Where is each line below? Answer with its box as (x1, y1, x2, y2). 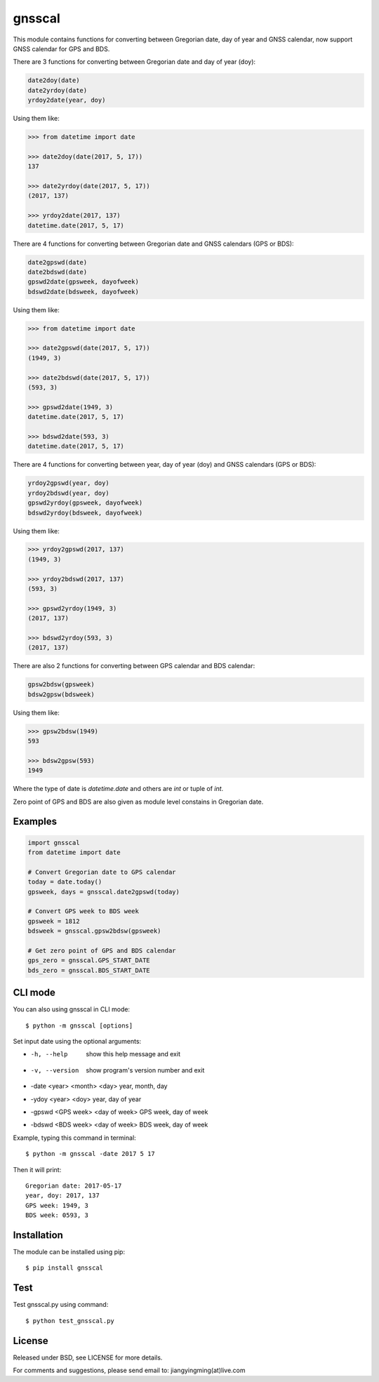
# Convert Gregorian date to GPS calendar (27, 868, 176, 876)
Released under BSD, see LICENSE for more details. (13, 1353, 163, 1362)
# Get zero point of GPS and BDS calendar (27, 946, 176, 955)
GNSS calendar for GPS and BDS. (13, 44, 110, 53)
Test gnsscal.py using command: (13, 1301, 109, 1309)
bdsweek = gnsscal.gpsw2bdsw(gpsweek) (27, 927, 161, 935)
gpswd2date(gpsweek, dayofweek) (27, 278, 140, 286)
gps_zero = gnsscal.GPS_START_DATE (27, 957, 150, 964)
